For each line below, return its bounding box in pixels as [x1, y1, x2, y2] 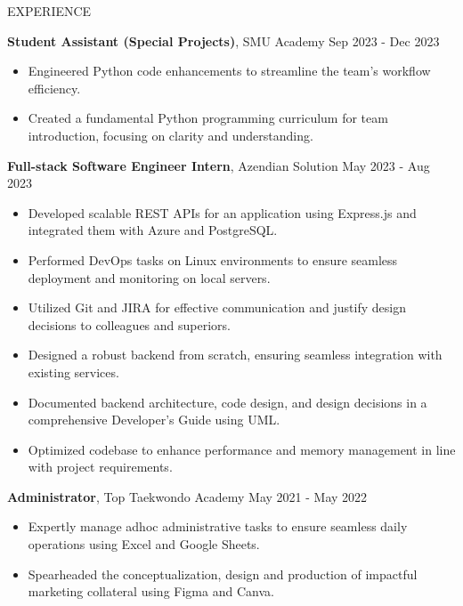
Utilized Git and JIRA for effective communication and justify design [28, 298, 406, 317]
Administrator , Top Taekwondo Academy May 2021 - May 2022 [7, 487, 368, 505]
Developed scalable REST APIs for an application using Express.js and [28, 203, 417, 222]
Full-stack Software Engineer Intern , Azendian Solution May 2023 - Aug [7, 156, 430, 174]
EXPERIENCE [7, 2, 92, 20]
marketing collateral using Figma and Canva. [28, 582, 274, 601]
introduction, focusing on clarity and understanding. [28, 125, 313, 144]
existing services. [28, 362, 119, 381]
